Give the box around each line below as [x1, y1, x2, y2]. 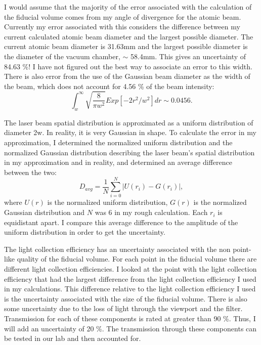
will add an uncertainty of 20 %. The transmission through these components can [4, 323, 257, 333]
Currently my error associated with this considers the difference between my [4, 21, 240, 32]
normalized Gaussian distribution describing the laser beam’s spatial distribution [4, 147, 255, 157]
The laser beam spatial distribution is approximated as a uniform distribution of [4, 117, 253, 127]
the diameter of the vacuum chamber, [4, 51, 120, 61]
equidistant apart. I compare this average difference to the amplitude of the [4, 217, 238, 227]
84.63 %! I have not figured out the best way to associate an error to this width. [4, 61, 252, 71]
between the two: [4, 166, 57, 177]
